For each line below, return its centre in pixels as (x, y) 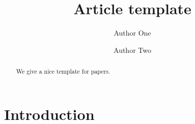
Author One (132, 33)
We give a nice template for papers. (63, 71)
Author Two (132, 50)
